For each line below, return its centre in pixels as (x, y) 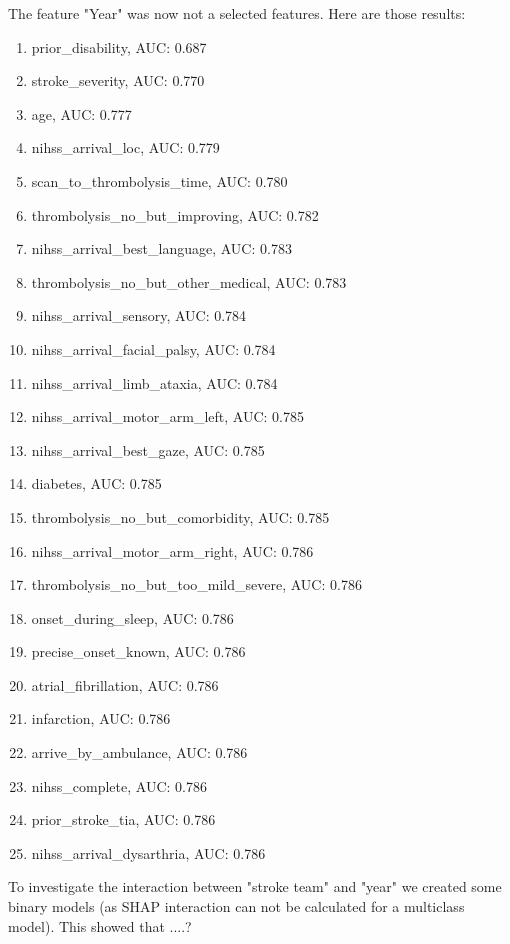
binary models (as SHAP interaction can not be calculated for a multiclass (236, 906)
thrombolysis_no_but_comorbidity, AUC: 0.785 (180, 516)
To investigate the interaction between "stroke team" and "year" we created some (255, 886)
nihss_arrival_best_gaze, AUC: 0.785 (148, 449)
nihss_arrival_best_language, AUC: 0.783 (161, 248)
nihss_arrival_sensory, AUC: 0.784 (139, 315)
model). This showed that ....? (100, 925)
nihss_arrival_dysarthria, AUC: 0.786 (148, 852)
